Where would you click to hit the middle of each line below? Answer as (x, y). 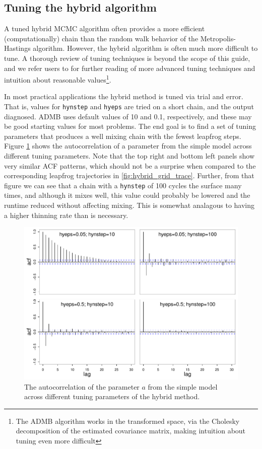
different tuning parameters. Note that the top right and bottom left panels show (129, 156)
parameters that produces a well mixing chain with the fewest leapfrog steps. (123, 136)
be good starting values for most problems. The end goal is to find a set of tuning (130, 126)
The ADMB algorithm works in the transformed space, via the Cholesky (128, 421)
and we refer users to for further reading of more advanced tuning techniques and (130, 68)
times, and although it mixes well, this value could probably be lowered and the (127, 195)
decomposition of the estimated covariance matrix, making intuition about (131, 431)
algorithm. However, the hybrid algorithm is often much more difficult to (145, 48)
